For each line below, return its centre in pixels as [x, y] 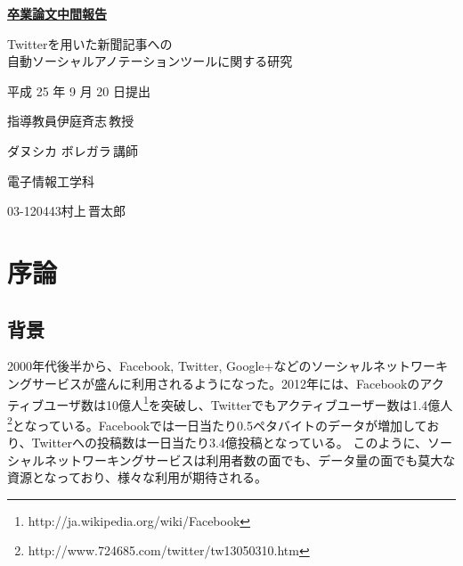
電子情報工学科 [51, 180]
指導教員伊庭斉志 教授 [71, 121]
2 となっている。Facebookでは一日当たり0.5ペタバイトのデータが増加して [217, 423]
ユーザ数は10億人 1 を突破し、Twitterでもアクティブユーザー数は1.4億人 [248, 403]
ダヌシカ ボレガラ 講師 [73, 150]
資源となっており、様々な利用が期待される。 [137, 477]
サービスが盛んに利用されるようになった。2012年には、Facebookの [226, 383]
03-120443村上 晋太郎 [66, 211]
